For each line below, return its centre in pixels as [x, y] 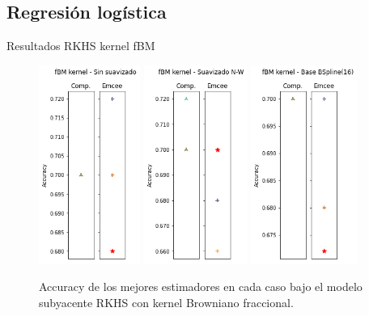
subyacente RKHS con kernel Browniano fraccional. [166, 303]
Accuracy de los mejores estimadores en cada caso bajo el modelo [201, 287]
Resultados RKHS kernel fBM [81, 46]
